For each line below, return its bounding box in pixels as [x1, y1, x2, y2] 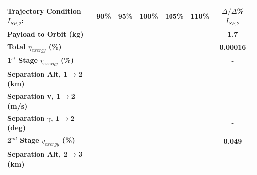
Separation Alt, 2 [7, 149, 68, 159]
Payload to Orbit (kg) [7, 28, 84, 39]
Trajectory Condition [7, 5, 81, 16]
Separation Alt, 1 [7, 68, 68, 79]
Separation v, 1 [7, 91, 61, 101]
